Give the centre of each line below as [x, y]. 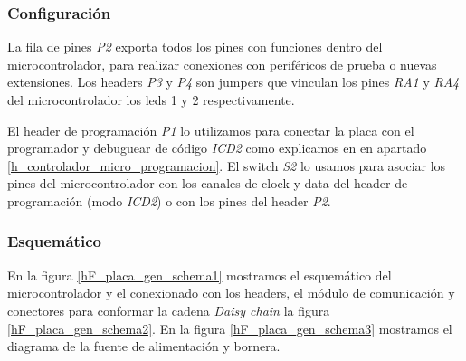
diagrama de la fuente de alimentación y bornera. [144, 346]
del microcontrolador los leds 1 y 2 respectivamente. [151, 100]
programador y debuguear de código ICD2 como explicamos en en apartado [217, 148]
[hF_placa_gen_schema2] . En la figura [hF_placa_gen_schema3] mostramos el [230, 328]
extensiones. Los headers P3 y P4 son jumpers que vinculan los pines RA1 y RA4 [233, 82]
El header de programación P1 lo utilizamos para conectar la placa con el [211, 130]
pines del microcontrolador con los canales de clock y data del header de [208, 183]
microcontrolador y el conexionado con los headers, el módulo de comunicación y [231, 293]
